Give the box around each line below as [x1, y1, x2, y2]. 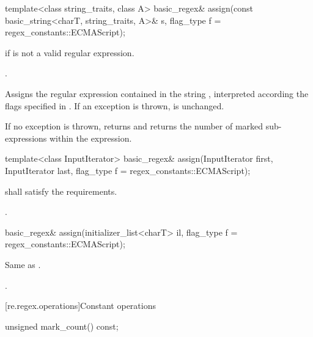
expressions [5, 131, 47, 144]
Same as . [5, 258, 41, 270]
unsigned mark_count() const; [5, 319, 119, 332]
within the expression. [49, 131, 132, 144]
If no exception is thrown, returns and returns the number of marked [5, 120, 263, 132]
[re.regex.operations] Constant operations [5, 299, 156, 312]
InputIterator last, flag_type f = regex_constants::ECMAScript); [5, 164, 251, 176]
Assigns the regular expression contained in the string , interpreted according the [5, 87, 309, 100]
